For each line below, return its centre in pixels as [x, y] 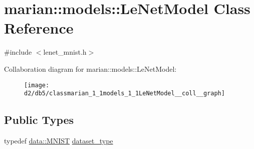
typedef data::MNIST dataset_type [59, 141]
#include [18, 52]
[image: [37, 85]
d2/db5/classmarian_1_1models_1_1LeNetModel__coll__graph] [124, 94]
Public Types [39, 120]
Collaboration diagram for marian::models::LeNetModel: [90, 68]
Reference [39, 28]
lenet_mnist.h [65, 52]
